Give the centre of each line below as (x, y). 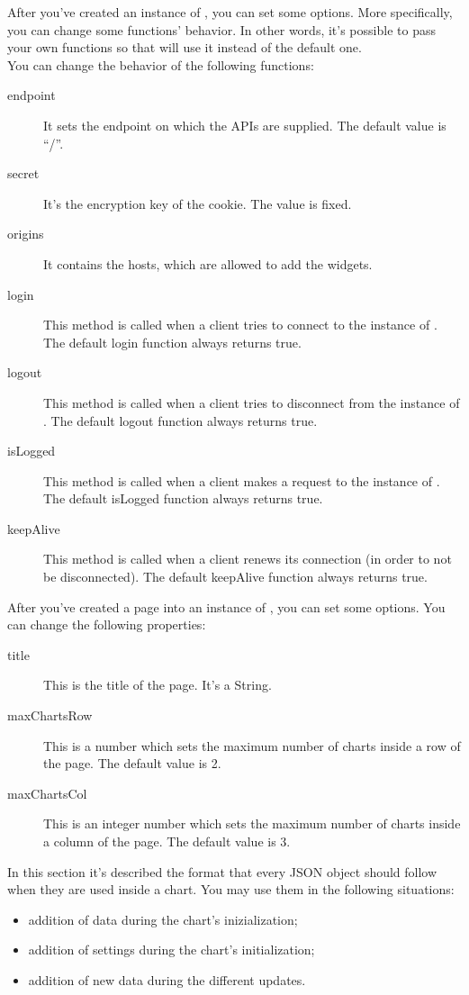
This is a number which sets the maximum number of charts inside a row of (252, 745)
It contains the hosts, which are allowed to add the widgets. (208, 263)
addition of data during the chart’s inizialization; (163, 919)
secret (23, 173)
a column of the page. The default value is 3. (167, 841)
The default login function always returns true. (172, 342)
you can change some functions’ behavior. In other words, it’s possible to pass (221, 29)
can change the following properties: (107, 624)
